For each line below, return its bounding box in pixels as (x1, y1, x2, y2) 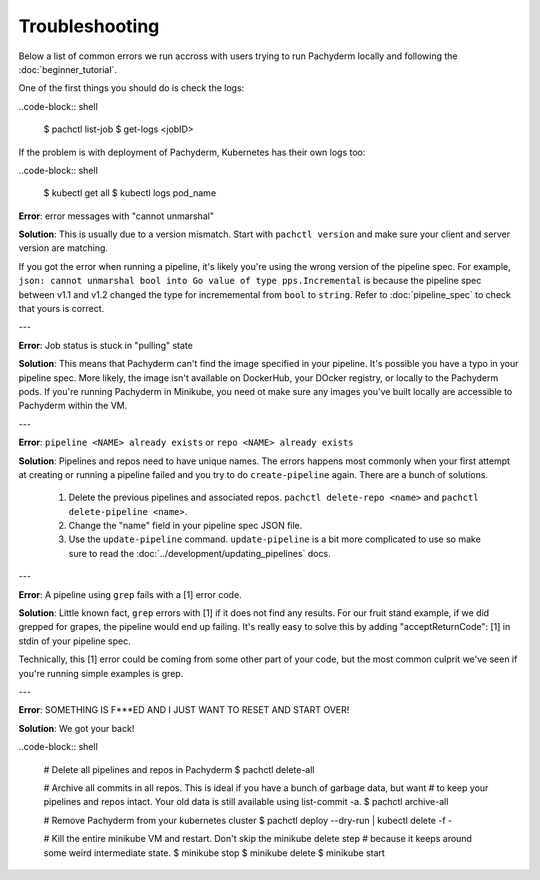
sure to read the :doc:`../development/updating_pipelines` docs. (68, 547, 331, 559)
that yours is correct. (18, 303, 105, 315)
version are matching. (18, 242, 109, 254)
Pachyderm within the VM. (18, 400, 128, 412)
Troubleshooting (18, 15, 160, 37)
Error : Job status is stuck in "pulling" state (18, 339, 194, 351)
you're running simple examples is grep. (18, 667, 184, 679)
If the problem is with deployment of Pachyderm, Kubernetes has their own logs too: (18, 146, 366, 158)
